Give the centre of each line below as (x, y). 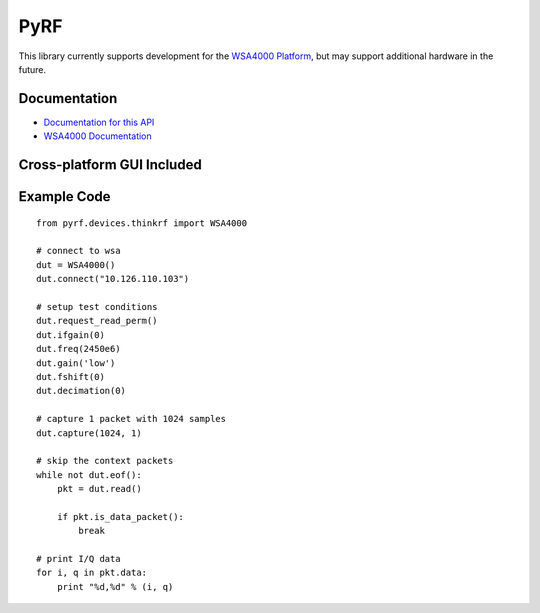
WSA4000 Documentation (97, 136)
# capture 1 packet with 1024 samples (131, 419)
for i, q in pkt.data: (92, 573)
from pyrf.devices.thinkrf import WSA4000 (142, 223)
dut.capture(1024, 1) (89, 433)
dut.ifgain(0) (70, 334)
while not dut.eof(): (89, 474)
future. (32, 69)
